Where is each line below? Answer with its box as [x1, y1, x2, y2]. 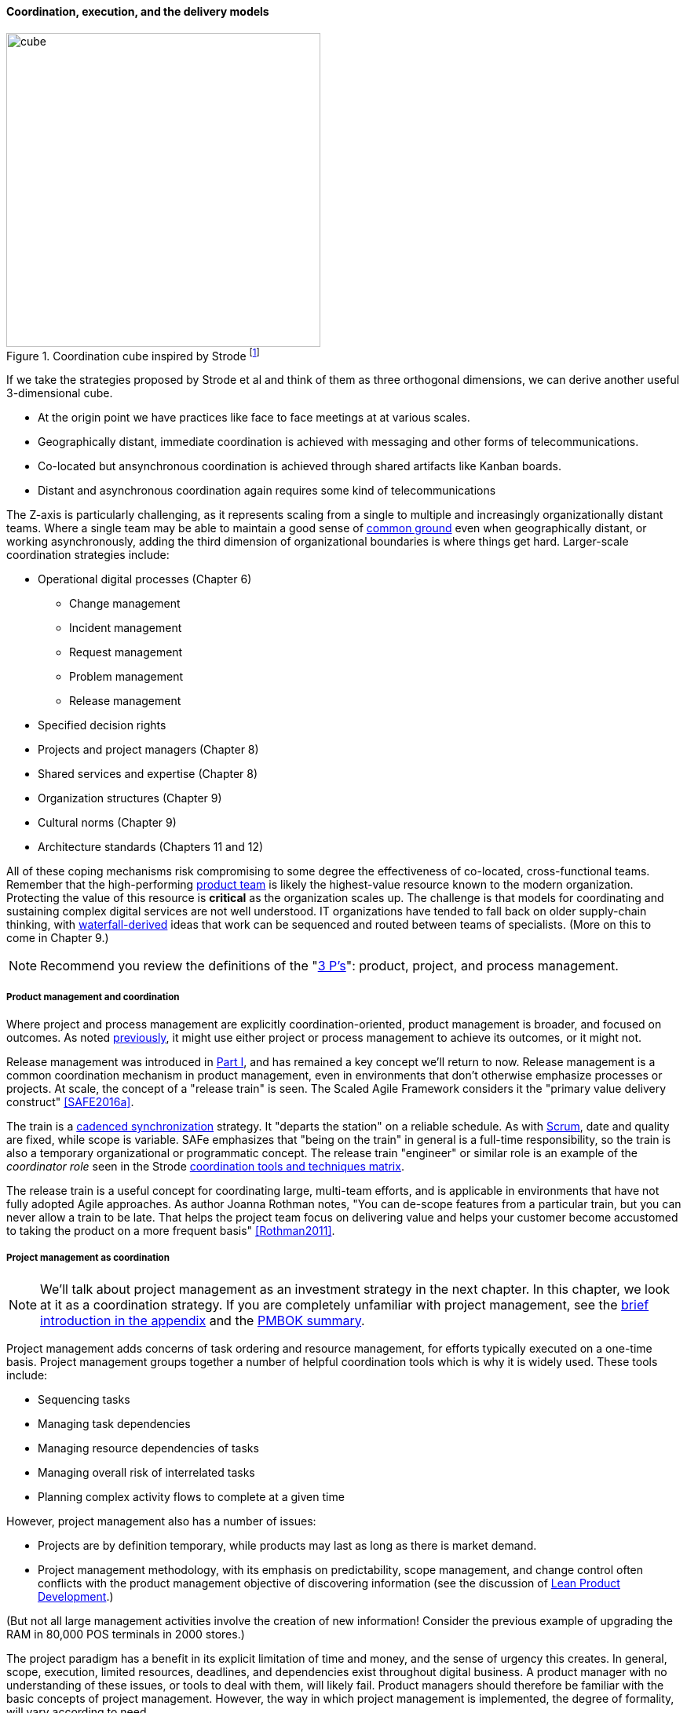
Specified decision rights [38, 718, 166, 732]
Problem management [69, 670, 183, 684]
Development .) [38, 1589, 114, 1603]
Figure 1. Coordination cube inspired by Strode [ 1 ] [6, 346, 260, 363]
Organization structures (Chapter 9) [38, 791, 222, 805]
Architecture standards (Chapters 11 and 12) [38, 840, 264, 854]
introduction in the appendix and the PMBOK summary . [40, 1312, 365, 1328]
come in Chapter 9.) [6, 931, 109, 945]
